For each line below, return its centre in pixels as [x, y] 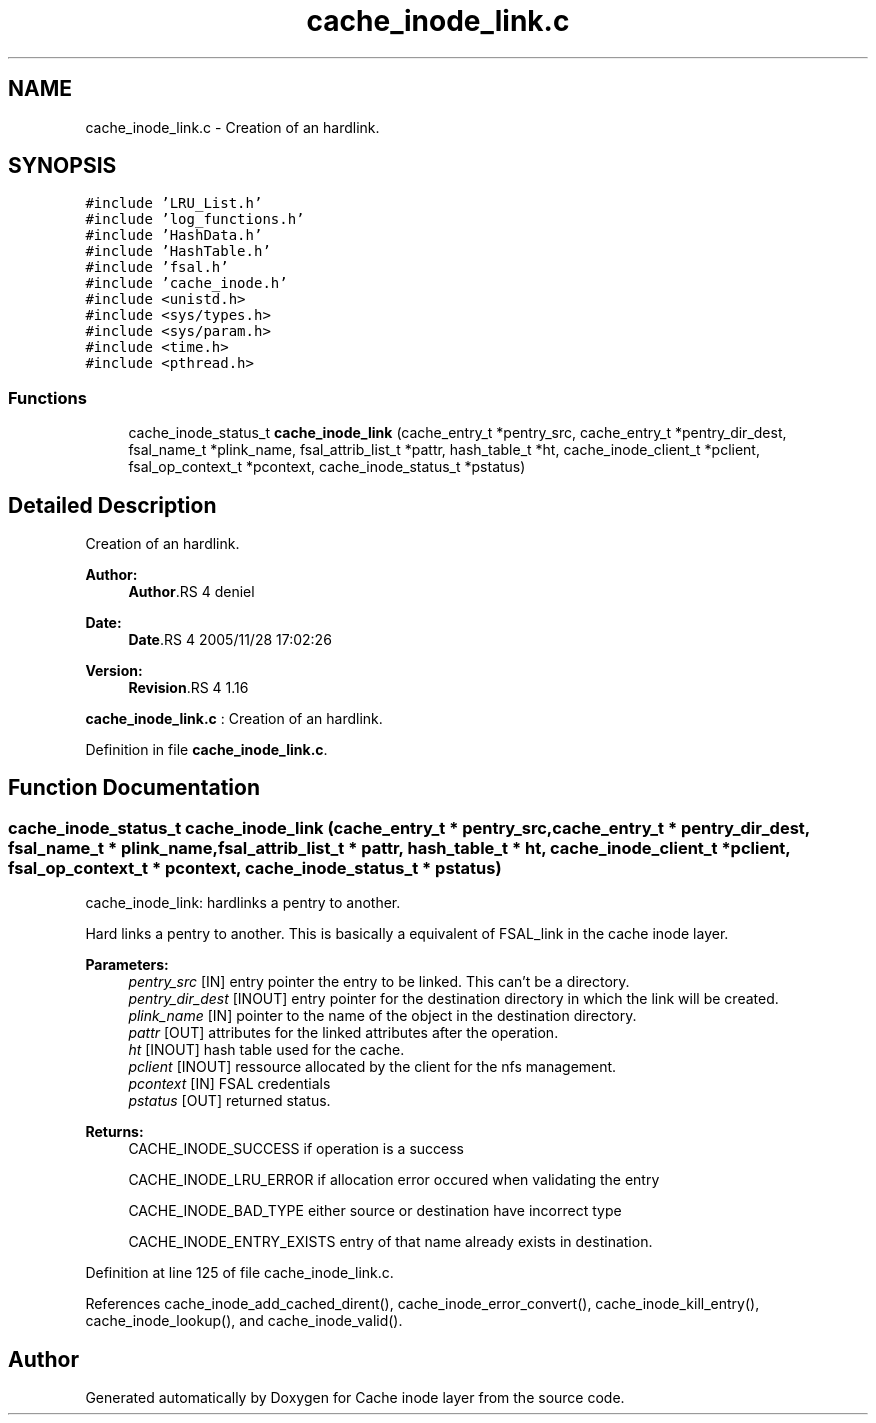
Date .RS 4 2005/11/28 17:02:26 [230, 640]
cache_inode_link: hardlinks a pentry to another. [243, 903]
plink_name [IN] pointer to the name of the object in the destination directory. [382, 1016]
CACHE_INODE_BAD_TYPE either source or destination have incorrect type [375, 1211]
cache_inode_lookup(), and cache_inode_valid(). [244, 1321]
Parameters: [127, 965]
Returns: [114, 1132]
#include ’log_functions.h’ [195, 219]
